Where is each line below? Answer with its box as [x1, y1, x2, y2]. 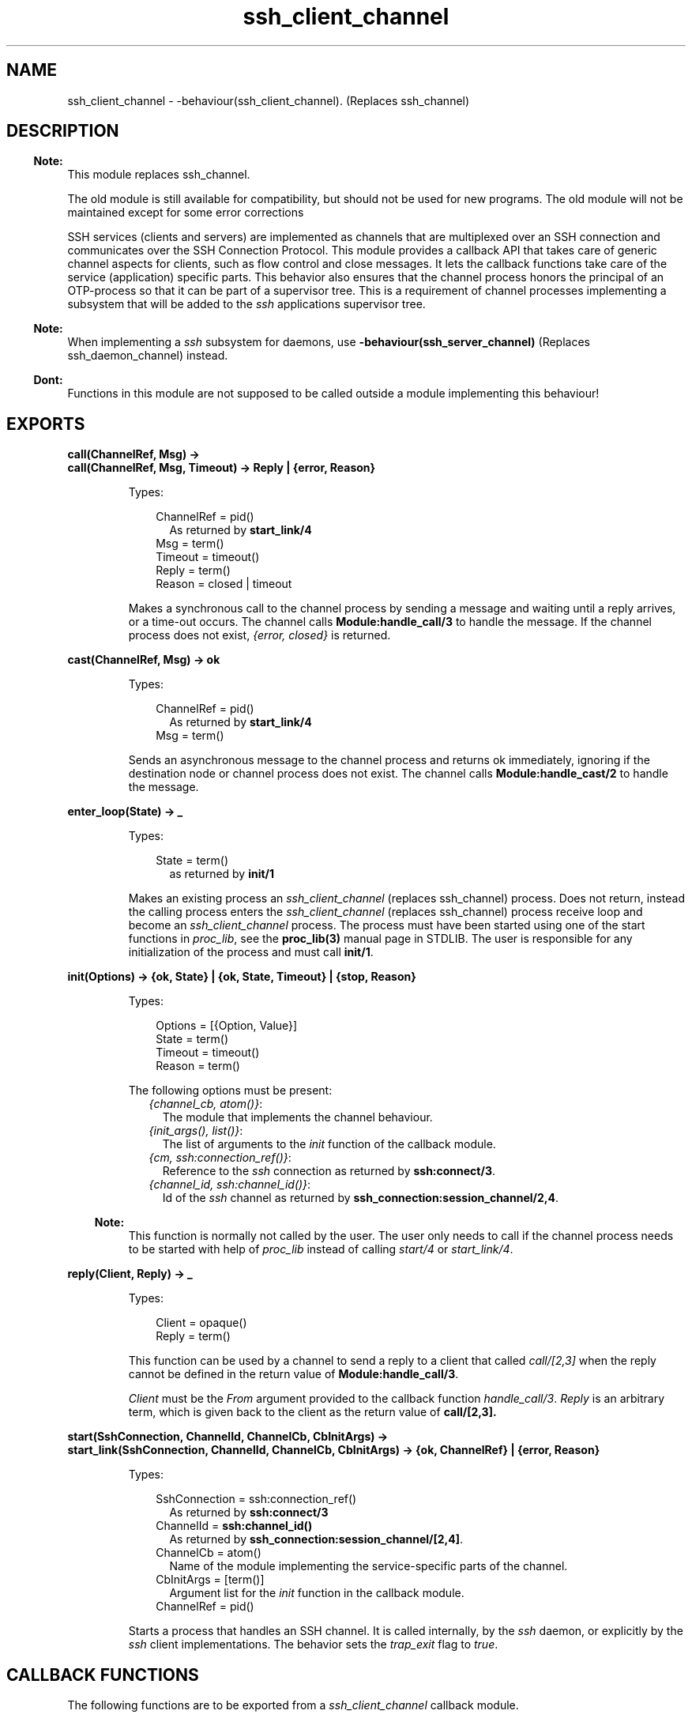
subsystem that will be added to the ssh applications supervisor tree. [67, 297, 426, 311]
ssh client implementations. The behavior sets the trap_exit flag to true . [128, 1637, 498, 1652]
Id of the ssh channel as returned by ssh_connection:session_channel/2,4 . [162, 1191, 559, 1205]
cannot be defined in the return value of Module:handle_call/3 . [128, 1367, 459, 1381]
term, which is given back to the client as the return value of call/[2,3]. [128, 1405, 497, 1419]
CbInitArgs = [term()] [156, 1573, 265, 1587]
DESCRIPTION [6, 121, 119, 141]
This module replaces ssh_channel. [67, 168, 250, 182]
